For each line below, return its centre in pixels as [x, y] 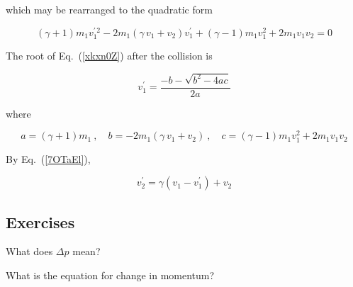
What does [29, 251]
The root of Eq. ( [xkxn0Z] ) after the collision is [109, 55]
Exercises [40, 221]
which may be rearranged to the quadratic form [109, 9]
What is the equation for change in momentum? [110, 275]
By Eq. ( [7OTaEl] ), [48, 158]
